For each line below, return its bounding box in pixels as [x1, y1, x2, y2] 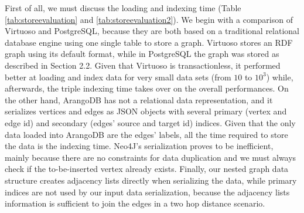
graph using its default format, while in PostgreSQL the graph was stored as [5, 48, 279, 60]
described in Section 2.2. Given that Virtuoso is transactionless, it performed [5, 59, 281, 71]
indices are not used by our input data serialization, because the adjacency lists [5, 185, 290, 198]
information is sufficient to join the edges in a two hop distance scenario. [5, 197, 265, 209]
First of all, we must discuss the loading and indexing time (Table [5, 2, 241, 13]
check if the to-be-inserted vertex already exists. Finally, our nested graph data [5, 163, 289, 175]
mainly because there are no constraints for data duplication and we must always [5, 151, 296, 163]
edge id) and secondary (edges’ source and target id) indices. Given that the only [5, 116, 296, 129]
